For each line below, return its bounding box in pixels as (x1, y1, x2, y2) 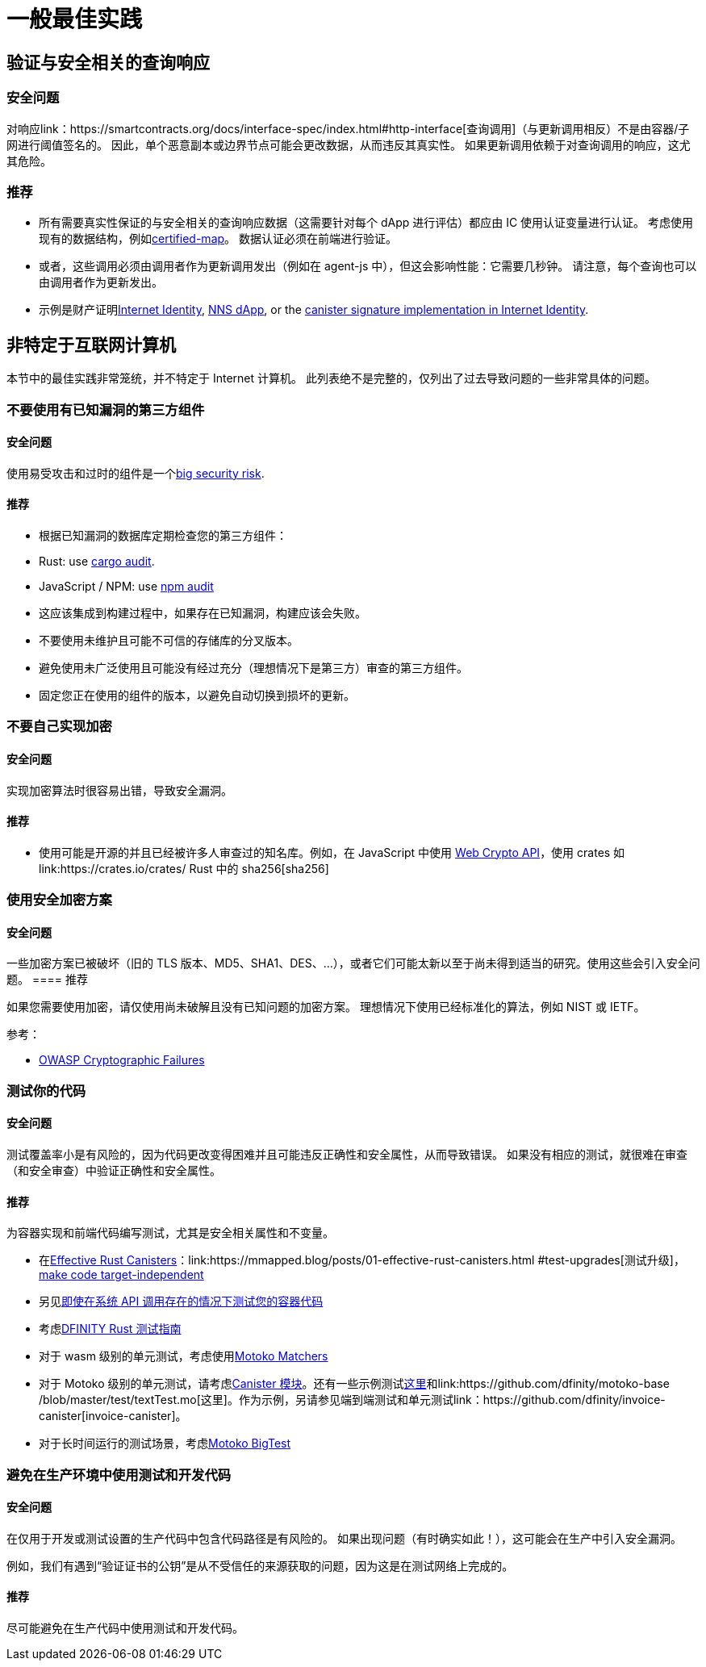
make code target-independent (39, 1268, 204, 1282)
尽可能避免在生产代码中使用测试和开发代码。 (6, 1620, 244, 1635)
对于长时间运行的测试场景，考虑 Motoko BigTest (39, 1436, 291, 1451)
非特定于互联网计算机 (6, 334, 176, 355)
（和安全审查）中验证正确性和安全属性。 (6, 1163, 221, 1177)
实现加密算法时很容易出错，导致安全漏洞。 (6, 783, 232, 797)
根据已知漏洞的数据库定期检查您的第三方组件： (39, 528, 287, 542)
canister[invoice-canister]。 (39, 1409, 187, 1423)
